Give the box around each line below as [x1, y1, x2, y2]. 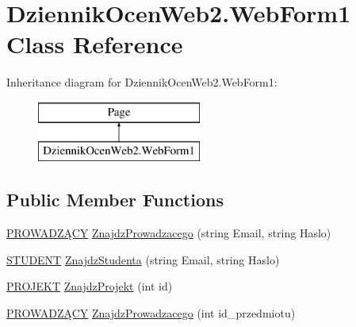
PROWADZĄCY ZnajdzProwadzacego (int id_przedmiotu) [6, 305, 296, 321]
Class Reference [6, 28, 183, 60]
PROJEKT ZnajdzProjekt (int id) [6, 278, 173, 294]
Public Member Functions [6, 187, 224, 212]
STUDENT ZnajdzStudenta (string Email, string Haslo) [6, 251, 280, 267]
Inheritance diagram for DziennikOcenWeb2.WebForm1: [6, 74, 278, 90]
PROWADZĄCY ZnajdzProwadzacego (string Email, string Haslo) [6, 225, 331, 241]
